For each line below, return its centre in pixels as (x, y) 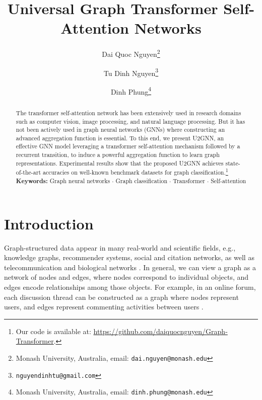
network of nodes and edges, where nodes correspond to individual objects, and (126, 277)
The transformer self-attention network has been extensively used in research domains (128, 112)
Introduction (49, 223)
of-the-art (28, 172)
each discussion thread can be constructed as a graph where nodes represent (121, 297)
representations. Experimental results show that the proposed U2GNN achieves (120, 163)
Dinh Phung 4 (131, 91)
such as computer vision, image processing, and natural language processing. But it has (130, 121)
